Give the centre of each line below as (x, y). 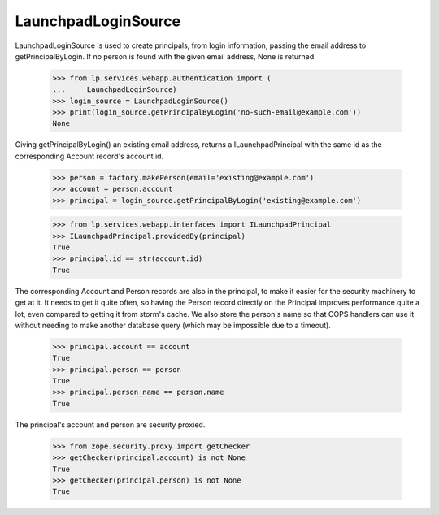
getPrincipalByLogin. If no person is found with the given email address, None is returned (165, 56)
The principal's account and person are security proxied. (110, 424)
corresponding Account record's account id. (89, 156)
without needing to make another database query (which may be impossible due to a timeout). (173, 325)
